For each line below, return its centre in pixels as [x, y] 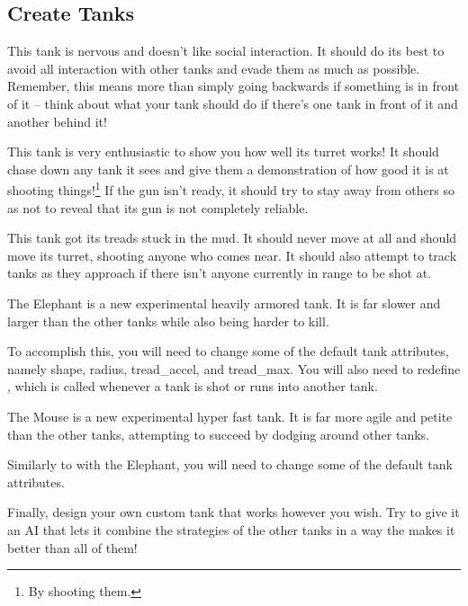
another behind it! [57, 121]
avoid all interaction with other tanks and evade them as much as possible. [214, 68]
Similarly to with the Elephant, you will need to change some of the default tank [230, 464]
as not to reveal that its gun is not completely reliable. [158, 207]
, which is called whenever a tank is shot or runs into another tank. [193, 386]
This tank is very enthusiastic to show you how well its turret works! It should [223, 151]
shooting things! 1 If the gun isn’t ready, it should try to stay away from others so [231, 189]
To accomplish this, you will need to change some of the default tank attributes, [228, 351]
